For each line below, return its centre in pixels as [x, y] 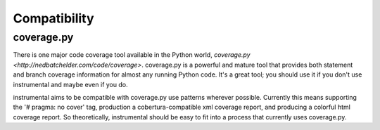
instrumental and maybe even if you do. [70, 84]
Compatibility [53, 18]
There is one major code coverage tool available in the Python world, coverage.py [132, 55]
